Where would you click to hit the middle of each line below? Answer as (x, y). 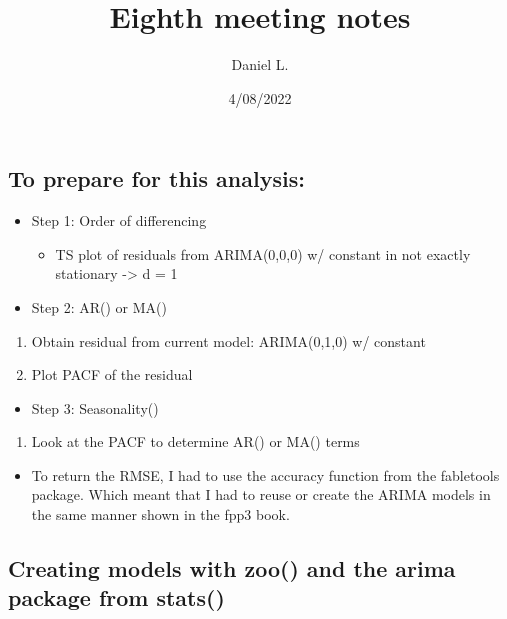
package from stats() (116, 597)
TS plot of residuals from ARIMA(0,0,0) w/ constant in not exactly (263, 253)
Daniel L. (260, 64)
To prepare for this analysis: (156, 178)
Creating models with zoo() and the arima (232, 568)
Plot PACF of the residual (112, 374)
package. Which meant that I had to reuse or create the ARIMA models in (261, 494)
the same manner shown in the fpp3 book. (160, 514)
